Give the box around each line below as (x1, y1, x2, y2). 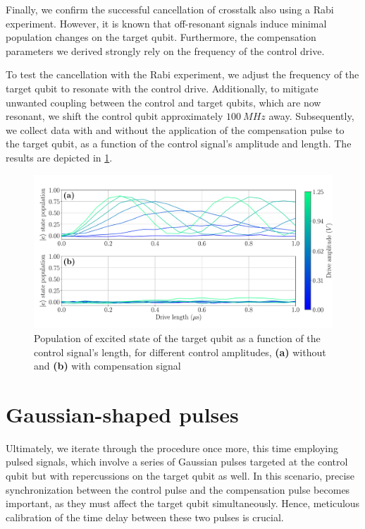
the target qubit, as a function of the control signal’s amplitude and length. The (6, 136, 352, 151)
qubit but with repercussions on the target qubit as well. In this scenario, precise (6, 468, 355, 483)
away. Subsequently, (268, 109, 354, 123)
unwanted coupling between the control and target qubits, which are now (6, 95, 321, 109)
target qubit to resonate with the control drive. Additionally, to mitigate (6, 80, 318, 95)
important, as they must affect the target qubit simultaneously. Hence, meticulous (6, 496, 360, 511)
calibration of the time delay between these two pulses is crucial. (6, 509, 284, 524)
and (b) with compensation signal (34, 358, 181, 373)
